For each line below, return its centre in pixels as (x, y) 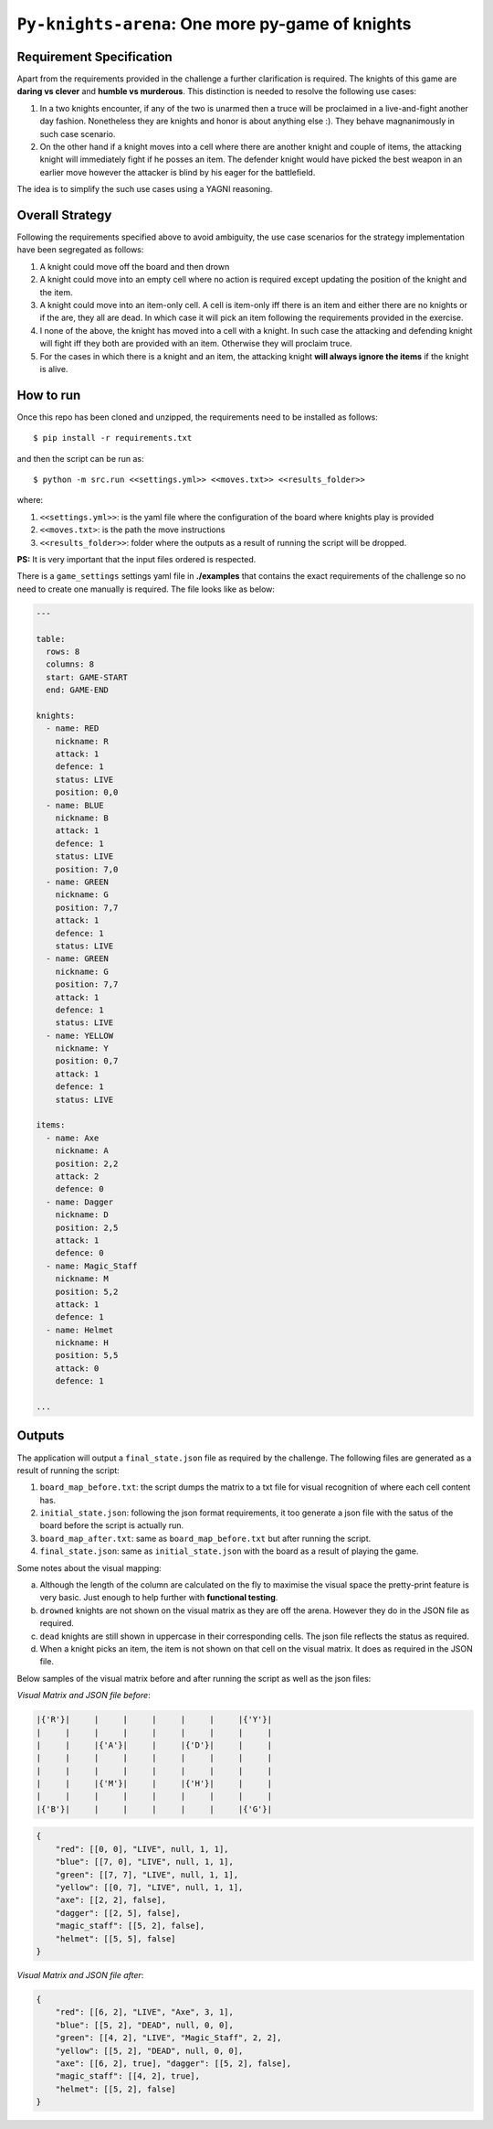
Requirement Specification (94, 56)
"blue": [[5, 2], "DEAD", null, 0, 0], (145, 2025)
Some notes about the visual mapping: (89, 1567)
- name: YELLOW (80, 1035)
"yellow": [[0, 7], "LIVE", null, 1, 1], (149, 1888)
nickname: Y (82, 1048)
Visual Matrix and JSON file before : (84, 1696)
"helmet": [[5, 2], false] (116, 2089)
